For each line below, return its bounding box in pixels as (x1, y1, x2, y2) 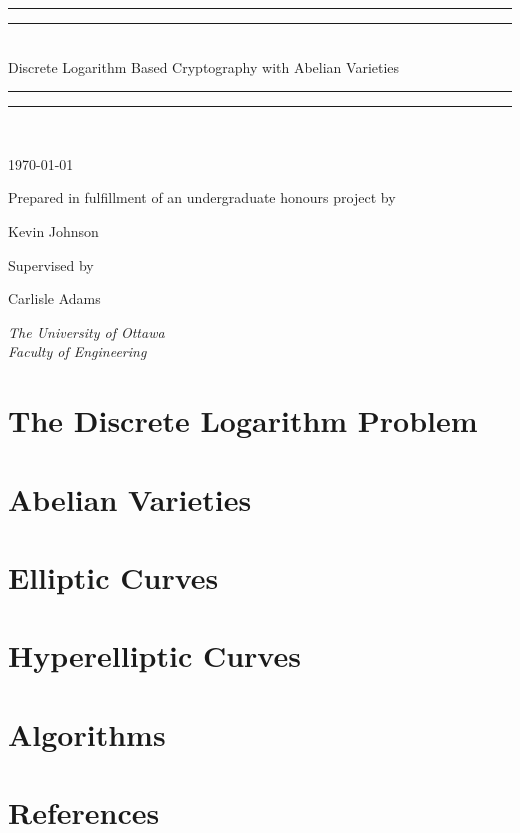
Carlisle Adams (8, 288, 101, 309)
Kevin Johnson (8, 220, 99, 241)
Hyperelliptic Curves (8, 635, 301, 676)
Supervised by (8, 254, 94, 275)
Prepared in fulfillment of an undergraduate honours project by (8, 187, 396, 208)
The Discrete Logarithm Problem (8, 400, 478, 441)
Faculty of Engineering (8, 341, 147, 362)
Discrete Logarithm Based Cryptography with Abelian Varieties (8, 56, 400, 77)
